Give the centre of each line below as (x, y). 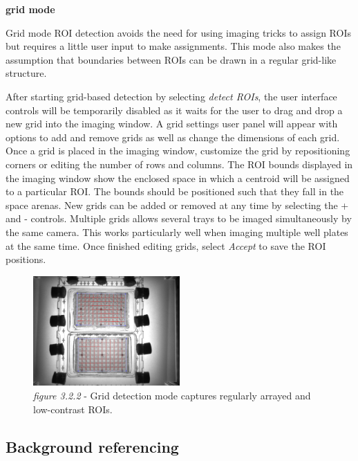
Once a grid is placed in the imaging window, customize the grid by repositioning (178, 151)
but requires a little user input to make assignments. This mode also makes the (173, 46)
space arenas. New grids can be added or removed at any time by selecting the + (177, 205)
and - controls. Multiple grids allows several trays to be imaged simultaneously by (179, 218)
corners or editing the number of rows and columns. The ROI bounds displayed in (179, 164)
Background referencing (92, 446)
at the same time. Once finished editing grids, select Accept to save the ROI (166, 245)
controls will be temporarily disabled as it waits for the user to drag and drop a (174, 110)
